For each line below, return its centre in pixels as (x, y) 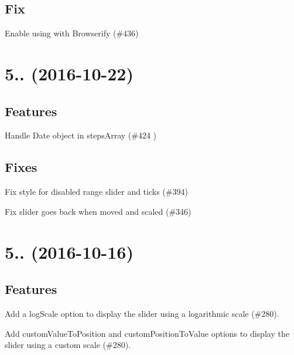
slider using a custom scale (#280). (68, 345)
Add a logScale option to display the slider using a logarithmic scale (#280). (142, 313)
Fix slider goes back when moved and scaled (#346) (98, 211)
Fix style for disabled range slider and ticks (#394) (96, 192)
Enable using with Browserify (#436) (72, 33)
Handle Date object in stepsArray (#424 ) (81, 135)
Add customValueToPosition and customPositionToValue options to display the (147, 333)
